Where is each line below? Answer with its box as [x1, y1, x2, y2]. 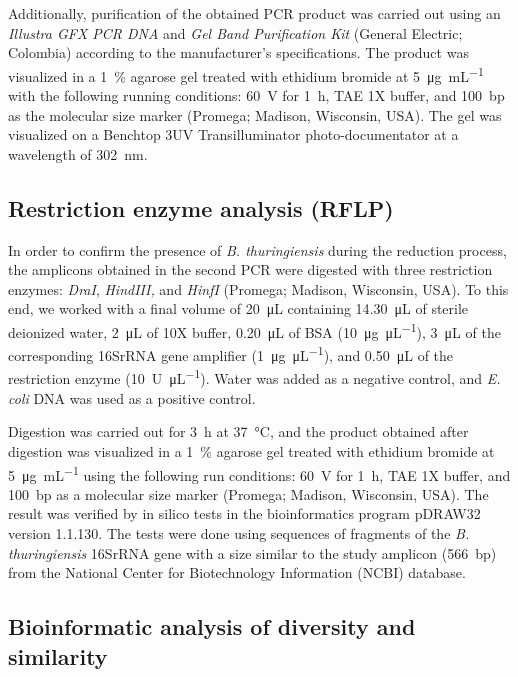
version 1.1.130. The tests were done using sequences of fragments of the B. [8, 522, 470, 543]
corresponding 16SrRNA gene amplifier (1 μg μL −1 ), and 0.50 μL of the [8, 342, 454, 365]
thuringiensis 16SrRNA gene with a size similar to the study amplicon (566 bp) [8, 542, 497, 563]
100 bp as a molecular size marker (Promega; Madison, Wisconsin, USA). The [8, 483, 489, 504]
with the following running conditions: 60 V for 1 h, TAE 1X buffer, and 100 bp [8, 85, 505, 106]
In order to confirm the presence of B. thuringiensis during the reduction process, [8, 239, 507, 260]
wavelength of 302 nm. [8, 143, 148, 164]
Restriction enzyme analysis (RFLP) [8, 192, 394, 223]
